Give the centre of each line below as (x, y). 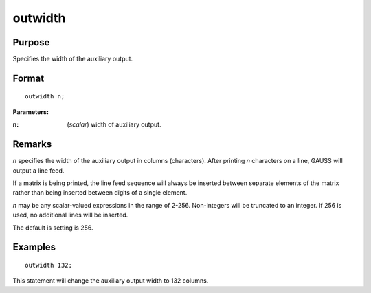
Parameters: (31, 112)
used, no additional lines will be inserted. (70, 215)
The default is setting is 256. (53, 228)
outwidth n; (45, 97)
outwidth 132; (48, 265)
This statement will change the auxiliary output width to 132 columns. (111, 281)
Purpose (31, 42)
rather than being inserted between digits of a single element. (100, 193)
